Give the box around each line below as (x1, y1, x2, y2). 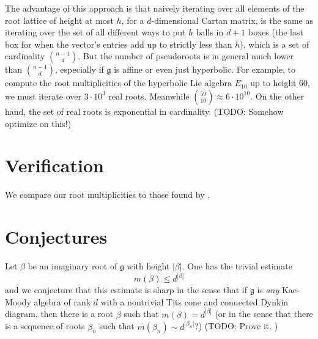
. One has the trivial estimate (182, 260, 292, 272)
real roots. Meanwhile (108, 89, 190, 102)
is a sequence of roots (5, 319, 85, 332)
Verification (5, 153, 104, 178)
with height (127, 260, 170, 272)
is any (257, 283, 279, 296)
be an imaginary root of (28, 260, 117, 272)
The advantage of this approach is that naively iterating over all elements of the (5, 2, 305, 14)
